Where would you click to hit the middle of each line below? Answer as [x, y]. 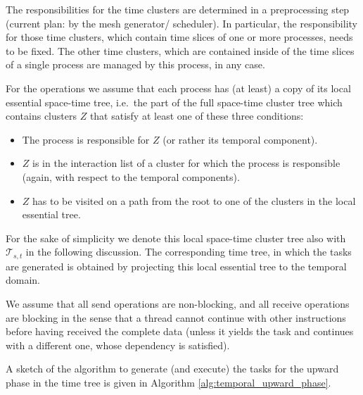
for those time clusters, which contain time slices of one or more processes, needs [179, 37]
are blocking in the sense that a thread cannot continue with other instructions [176, 317]
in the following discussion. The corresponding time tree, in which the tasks [189, 252]
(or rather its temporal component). [240, 139]
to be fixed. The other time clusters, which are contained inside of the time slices [180, 50]
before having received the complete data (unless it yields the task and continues [180, 331]
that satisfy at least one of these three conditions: [197, 116]
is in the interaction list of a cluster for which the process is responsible [186, 163]
